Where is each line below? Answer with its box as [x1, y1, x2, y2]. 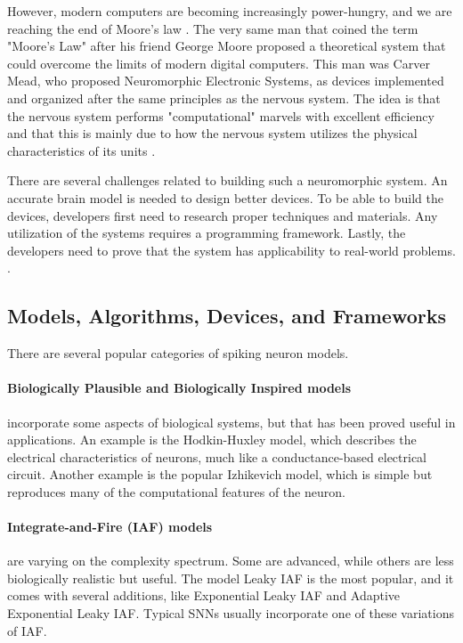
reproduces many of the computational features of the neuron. [7, 482, 345, 501]
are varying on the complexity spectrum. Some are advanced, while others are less [7, 551, 454, 570]
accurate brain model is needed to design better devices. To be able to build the [7, 188, 443, 207]
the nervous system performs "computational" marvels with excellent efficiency [7, 106, 435, 125]
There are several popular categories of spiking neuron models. [7, 344, 349, 362]
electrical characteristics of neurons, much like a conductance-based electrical [7, 447, 427, 466]
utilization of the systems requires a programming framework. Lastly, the [7, 224, 406, 242]
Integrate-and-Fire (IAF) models [7, 517, 213, 536]
